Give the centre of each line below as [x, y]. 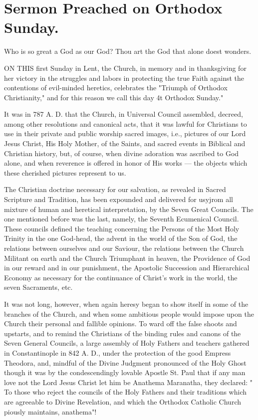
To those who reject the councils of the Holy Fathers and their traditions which [125, 392]
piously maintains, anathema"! [50, 411]
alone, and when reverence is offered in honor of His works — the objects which [126, 163]
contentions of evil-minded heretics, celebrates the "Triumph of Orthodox [116, 88]
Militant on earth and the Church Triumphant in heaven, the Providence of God [127, 258]
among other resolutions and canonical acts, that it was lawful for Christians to [126, 123]
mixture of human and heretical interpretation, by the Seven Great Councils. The [129, 209]
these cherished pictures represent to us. [65, 172]
